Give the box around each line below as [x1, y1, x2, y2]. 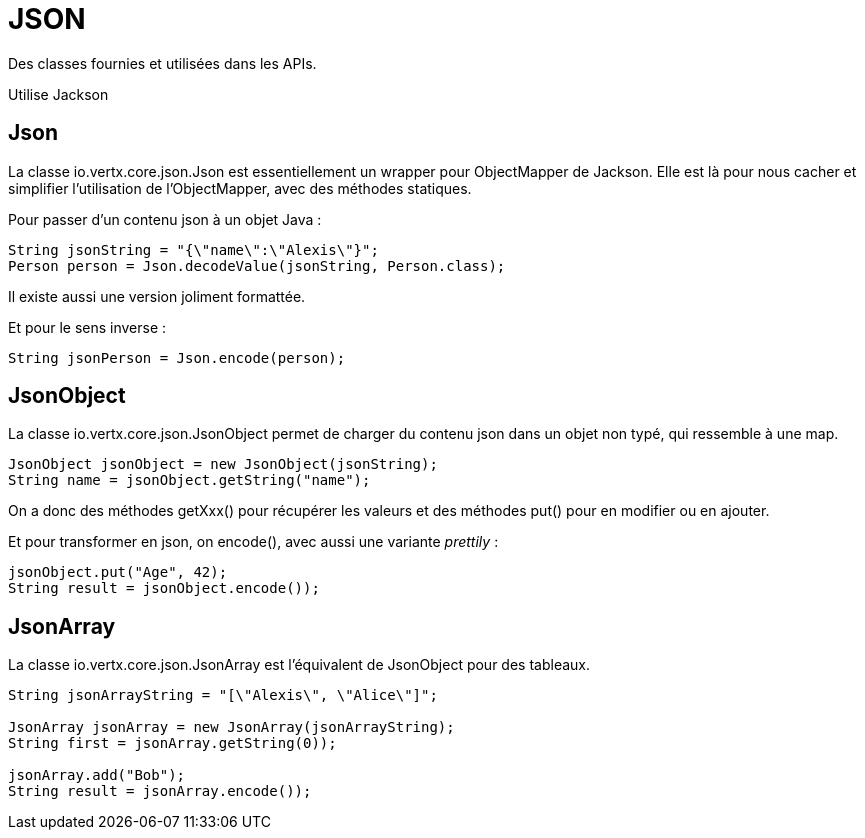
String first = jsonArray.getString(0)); [8, 735, 337, 752]
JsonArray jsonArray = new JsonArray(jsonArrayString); [8, 719, 455, 736]
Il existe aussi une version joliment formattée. [8, 287, 306, 305]
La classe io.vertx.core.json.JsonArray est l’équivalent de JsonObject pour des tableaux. [8, 656, 591, 674]
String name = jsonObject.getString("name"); [8, 472, 371, 489]
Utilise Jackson [8, 85, 109, 103]
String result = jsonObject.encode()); [8, 580, 320, 597]
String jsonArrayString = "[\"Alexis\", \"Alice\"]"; [8, 687, 438, 704]
